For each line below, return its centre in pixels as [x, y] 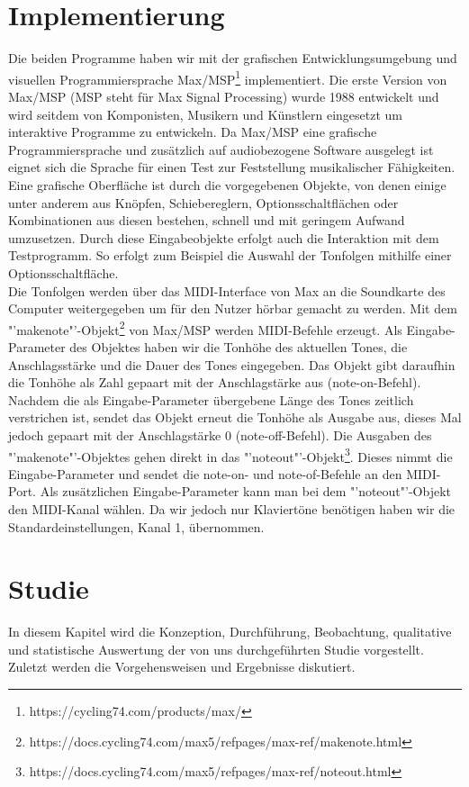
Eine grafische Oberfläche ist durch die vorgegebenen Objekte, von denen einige [227, 184]
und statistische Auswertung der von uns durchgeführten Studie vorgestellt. [216, 649]
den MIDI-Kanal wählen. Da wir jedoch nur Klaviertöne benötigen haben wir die [232, 508]
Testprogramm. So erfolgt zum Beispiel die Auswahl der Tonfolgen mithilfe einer [230, 255]
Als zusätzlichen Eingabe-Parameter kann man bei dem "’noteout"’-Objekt [246, 491]
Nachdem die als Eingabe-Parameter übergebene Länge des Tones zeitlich [211, 399]
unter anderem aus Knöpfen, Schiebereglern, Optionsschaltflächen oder [203, 202]
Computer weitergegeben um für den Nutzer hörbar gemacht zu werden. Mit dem [233, 308]
